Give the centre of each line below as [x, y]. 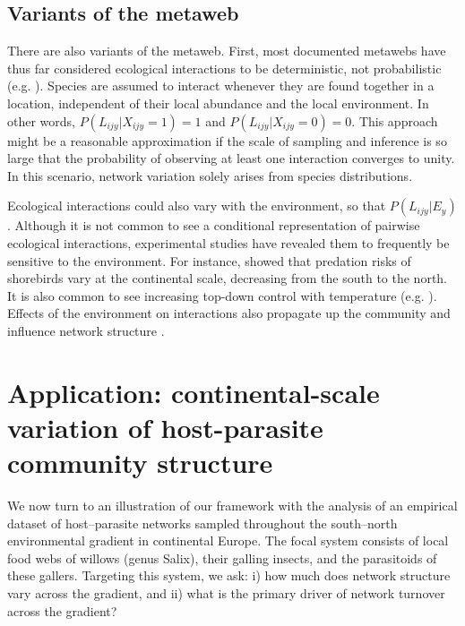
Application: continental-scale [194, 392]
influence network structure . [86, 330]
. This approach [395, 120]
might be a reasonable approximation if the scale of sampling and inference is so [227, 140]
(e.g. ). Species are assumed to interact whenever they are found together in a [221, 86]
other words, [41, 120]
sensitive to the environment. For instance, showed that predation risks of [209, 260]
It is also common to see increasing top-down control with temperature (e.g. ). [222, 295]
